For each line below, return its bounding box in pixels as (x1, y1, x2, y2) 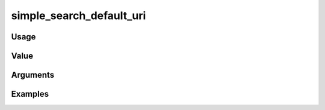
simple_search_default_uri (11, 9, 146, 22)
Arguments (11, 70, 55, 80)
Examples (11, 89, 49, 99)
